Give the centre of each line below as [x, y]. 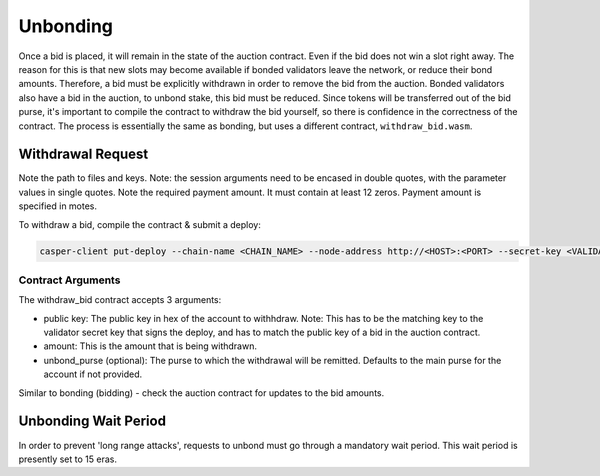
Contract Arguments [69, 280]
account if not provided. [93, 374]
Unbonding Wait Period [92, 421]
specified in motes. [58, 206]
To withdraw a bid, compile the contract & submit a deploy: [140, 224]
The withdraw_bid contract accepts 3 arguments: [120, 300]
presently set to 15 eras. [67, 459]
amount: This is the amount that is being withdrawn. [150, 346]
